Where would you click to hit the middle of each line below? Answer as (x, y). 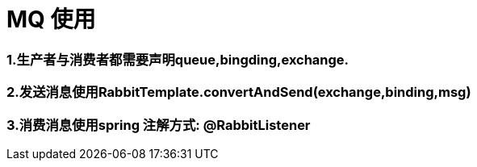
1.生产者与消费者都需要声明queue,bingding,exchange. (178, 59)
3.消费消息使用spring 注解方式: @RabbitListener (159, 125)
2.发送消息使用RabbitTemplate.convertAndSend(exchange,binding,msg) (239, 92)
